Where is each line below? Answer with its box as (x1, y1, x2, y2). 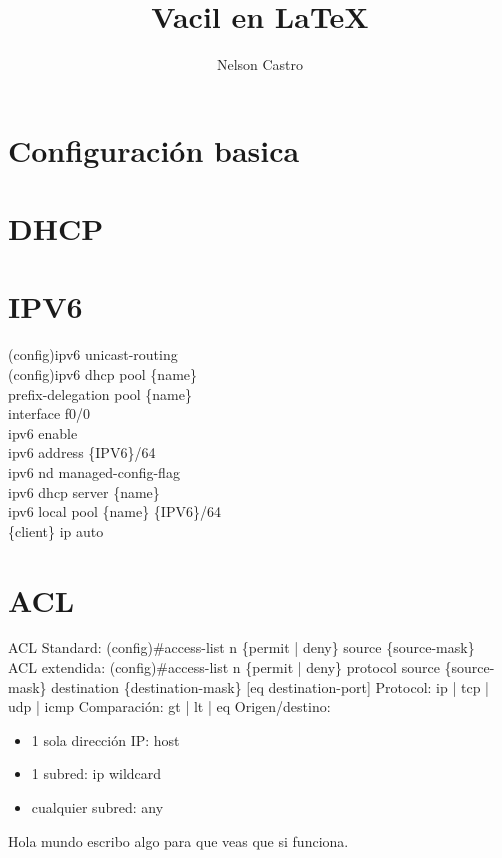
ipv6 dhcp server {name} (8, 481, 160, 502)
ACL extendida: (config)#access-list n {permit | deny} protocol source (8, 657, 440, 678)
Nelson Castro (216, 54, 304, 75)
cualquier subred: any (31, 797, 164, 818)
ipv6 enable (8, 422, 78, 443)
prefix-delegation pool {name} (8, 383, 193, 404)
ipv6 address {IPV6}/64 (8, 442, 156, 463)
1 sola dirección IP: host (31, 729, 180, 750)
